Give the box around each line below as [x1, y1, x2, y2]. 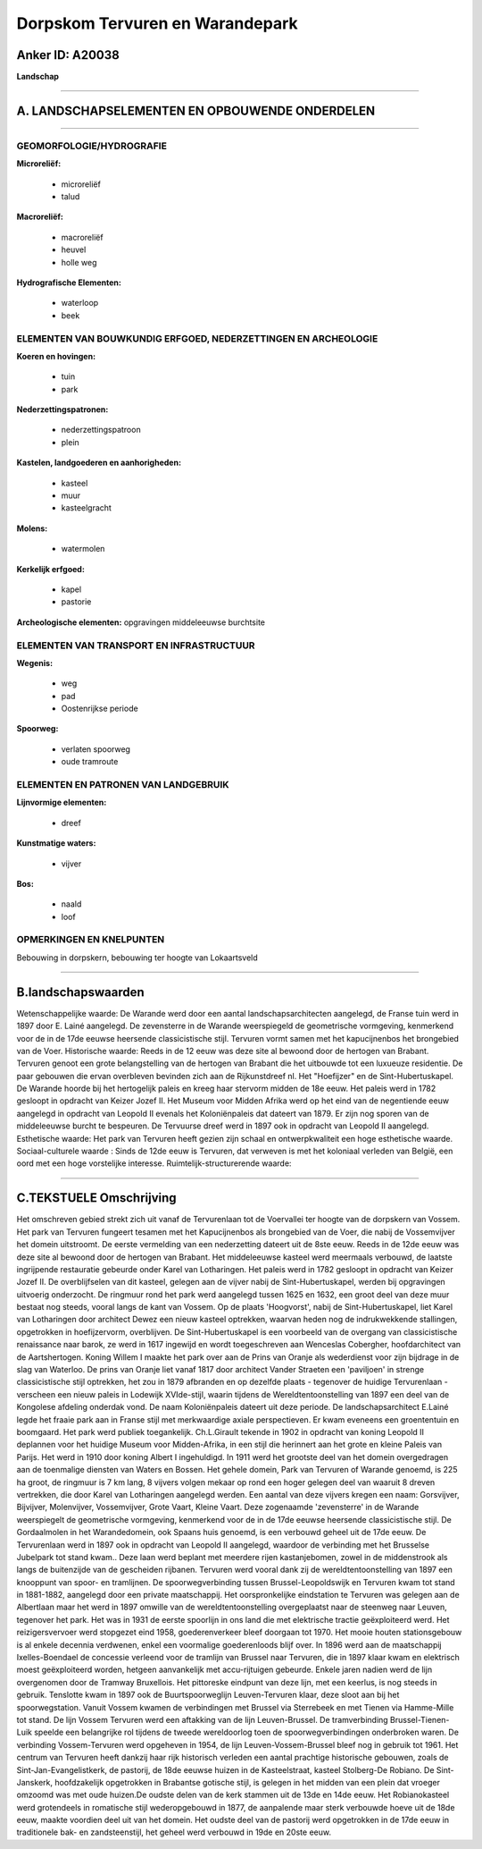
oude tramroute [61, 756, 119, 767]
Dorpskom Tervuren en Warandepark [16, 13, 298, 33]
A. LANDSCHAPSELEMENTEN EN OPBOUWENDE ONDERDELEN [16, 103, 376, 118]
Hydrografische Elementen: [16, 277, 122, 288]
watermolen [61, 544, 105, 554]
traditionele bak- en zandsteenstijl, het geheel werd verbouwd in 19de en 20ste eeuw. [16, 1827, 332, 1837]
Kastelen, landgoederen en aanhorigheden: [16, 457, 182, 469]
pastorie [61, 596, 92, 607]
